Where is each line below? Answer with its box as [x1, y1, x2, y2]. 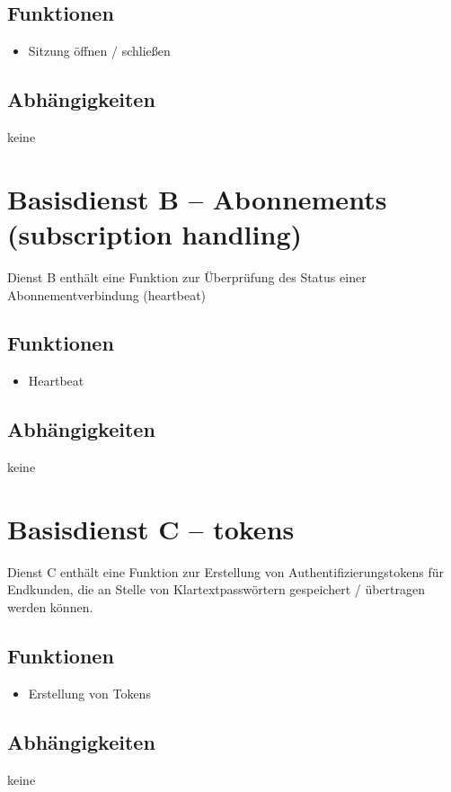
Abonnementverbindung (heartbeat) [7, 285, 207, 304]
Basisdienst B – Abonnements [7, 180, 387, 217]
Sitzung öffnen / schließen [28, 41, 171, 60]
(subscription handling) [7, 215, 302, 252]
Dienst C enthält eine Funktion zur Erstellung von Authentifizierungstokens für [7, 562, 445, 581]
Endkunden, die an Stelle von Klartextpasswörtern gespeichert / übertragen [7, 580, 426, 599]
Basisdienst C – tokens [7, 510, 295, 547]
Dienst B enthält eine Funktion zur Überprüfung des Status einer [7, 267, 367, 286]
